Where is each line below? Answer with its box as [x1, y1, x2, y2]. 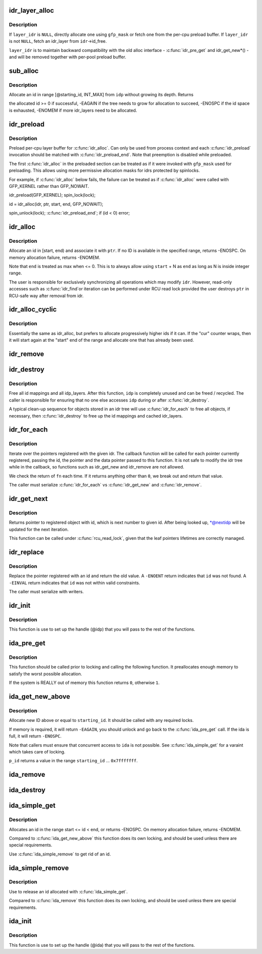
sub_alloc [9, 67, 39, 75]
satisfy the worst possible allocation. [9, 670, 82, 677]
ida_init [9, 917, 32, 925]
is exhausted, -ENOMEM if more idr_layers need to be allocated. [9, 107, 137, 113]
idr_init [9, 601, 31, 609]
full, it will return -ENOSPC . [9, 733, 62, 739]
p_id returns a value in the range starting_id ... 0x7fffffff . [9, 758, 138, 764]
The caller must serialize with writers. [9, 589, 84, 595]
